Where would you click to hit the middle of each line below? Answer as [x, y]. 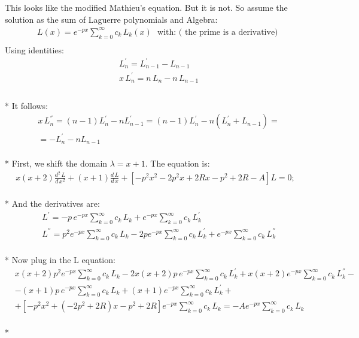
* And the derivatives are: [52, 203]
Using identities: [34, 49]
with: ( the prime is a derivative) [218, 32]
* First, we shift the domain [56, 163]
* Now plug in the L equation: [60, 260]
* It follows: [27, 105]
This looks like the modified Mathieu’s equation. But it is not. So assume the [146, 7]
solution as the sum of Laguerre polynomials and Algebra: [111, 19]
